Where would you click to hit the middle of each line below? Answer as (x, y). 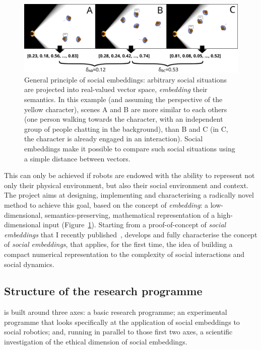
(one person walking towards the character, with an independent (124, 119)
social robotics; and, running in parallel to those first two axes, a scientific (118, 332)
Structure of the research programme (103, 291)
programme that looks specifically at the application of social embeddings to (122, 322)
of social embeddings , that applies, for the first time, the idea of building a (118, 244)
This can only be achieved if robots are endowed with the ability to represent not (129, 175)
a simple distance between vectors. (77, 158)
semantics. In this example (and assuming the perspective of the (123, 99)
